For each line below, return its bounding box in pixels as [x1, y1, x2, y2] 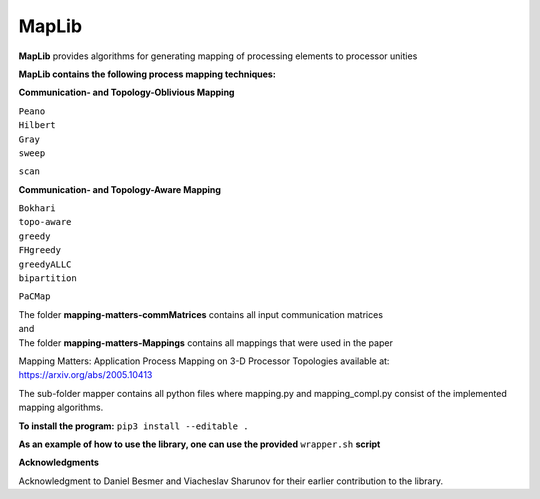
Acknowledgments [18, 456, 100, 469]
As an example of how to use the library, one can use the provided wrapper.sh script [18, 438, 381, 450]
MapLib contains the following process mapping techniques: [18, 68, 277, 80]
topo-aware [18, 216, 72, 228]
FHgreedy [18, 245, 62, 256]
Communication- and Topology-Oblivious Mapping [18, 86, 235, 99]
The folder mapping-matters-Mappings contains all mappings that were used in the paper [18, 336, 394, 349]
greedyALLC [18, 258, 72, 270]
